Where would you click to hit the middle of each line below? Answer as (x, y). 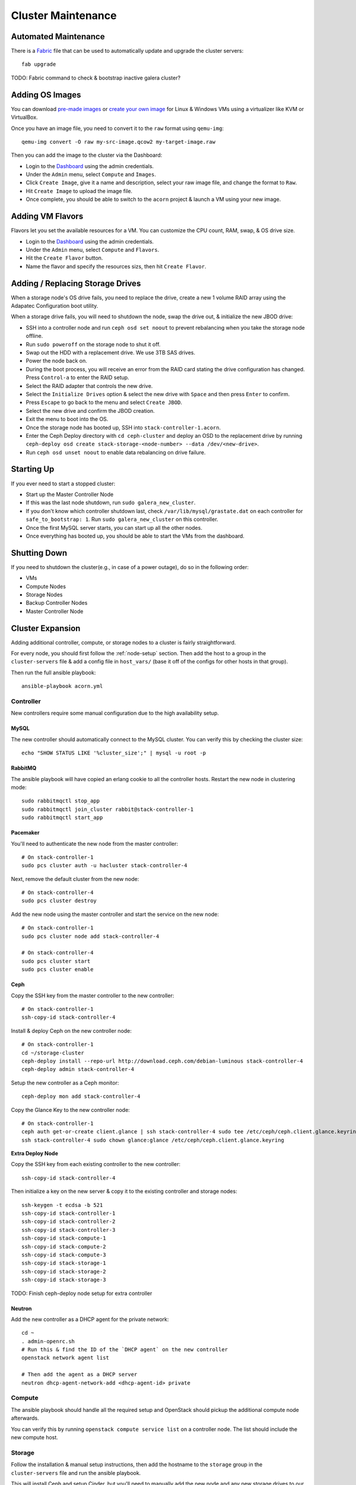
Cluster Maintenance (64, 15)
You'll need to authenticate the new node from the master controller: (94, 843)
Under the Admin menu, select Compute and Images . (91, 175)
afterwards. (25, 1418)
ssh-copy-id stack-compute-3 (64, 1255)
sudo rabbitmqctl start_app (62, 818)
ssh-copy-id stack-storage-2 (64, 1271)
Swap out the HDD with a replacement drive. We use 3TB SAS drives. (111, 352)
